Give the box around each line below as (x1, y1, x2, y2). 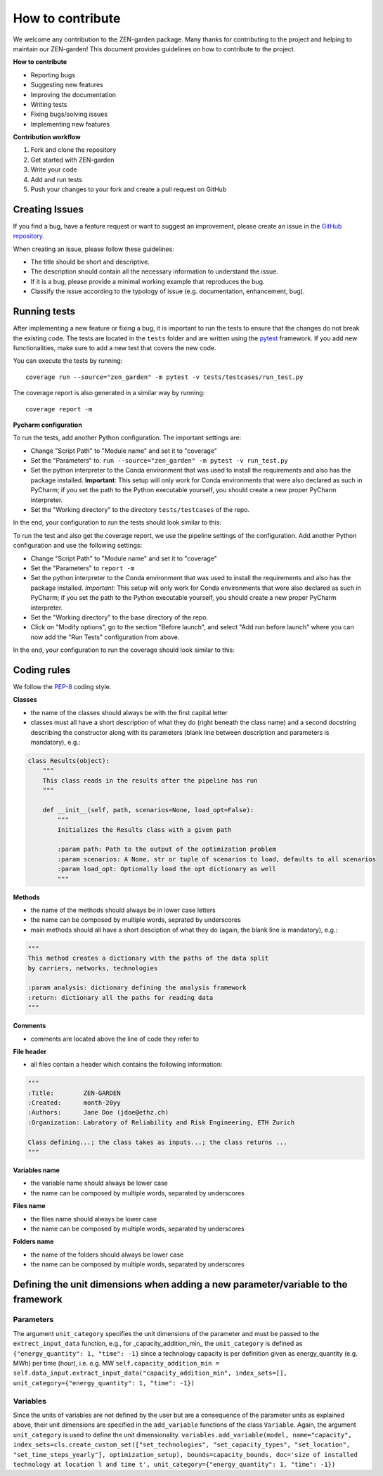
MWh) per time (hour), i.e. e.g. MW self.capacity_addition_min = (13, 1359, 220, 1368)
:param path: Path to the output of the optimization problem (57, 845, 277, 854)
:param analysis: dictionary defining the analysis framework (27, 984, 247, 992)
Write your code (30, 165, 77, 174)
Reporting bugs (30, 70, 76, 79)
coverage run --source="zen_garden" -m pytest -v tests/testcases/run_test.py (25, 373, 304, 381)
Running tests (13, 306, 76, 318)
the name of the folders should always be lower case (30, 1250, 184, 1259)
